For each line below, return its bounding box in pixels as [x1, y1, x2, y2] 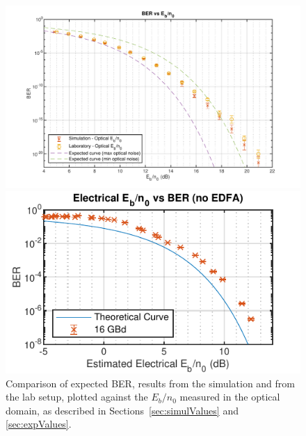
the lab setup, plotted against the [6, 389, 148, 404]
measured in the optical [179, 389, 280, 404]
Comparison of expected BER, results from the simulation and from [6, 376, 295, 390]
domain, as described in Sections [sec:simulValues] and [6, 403, 239, 417]
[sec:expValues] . [6, 417, 72, 431]
